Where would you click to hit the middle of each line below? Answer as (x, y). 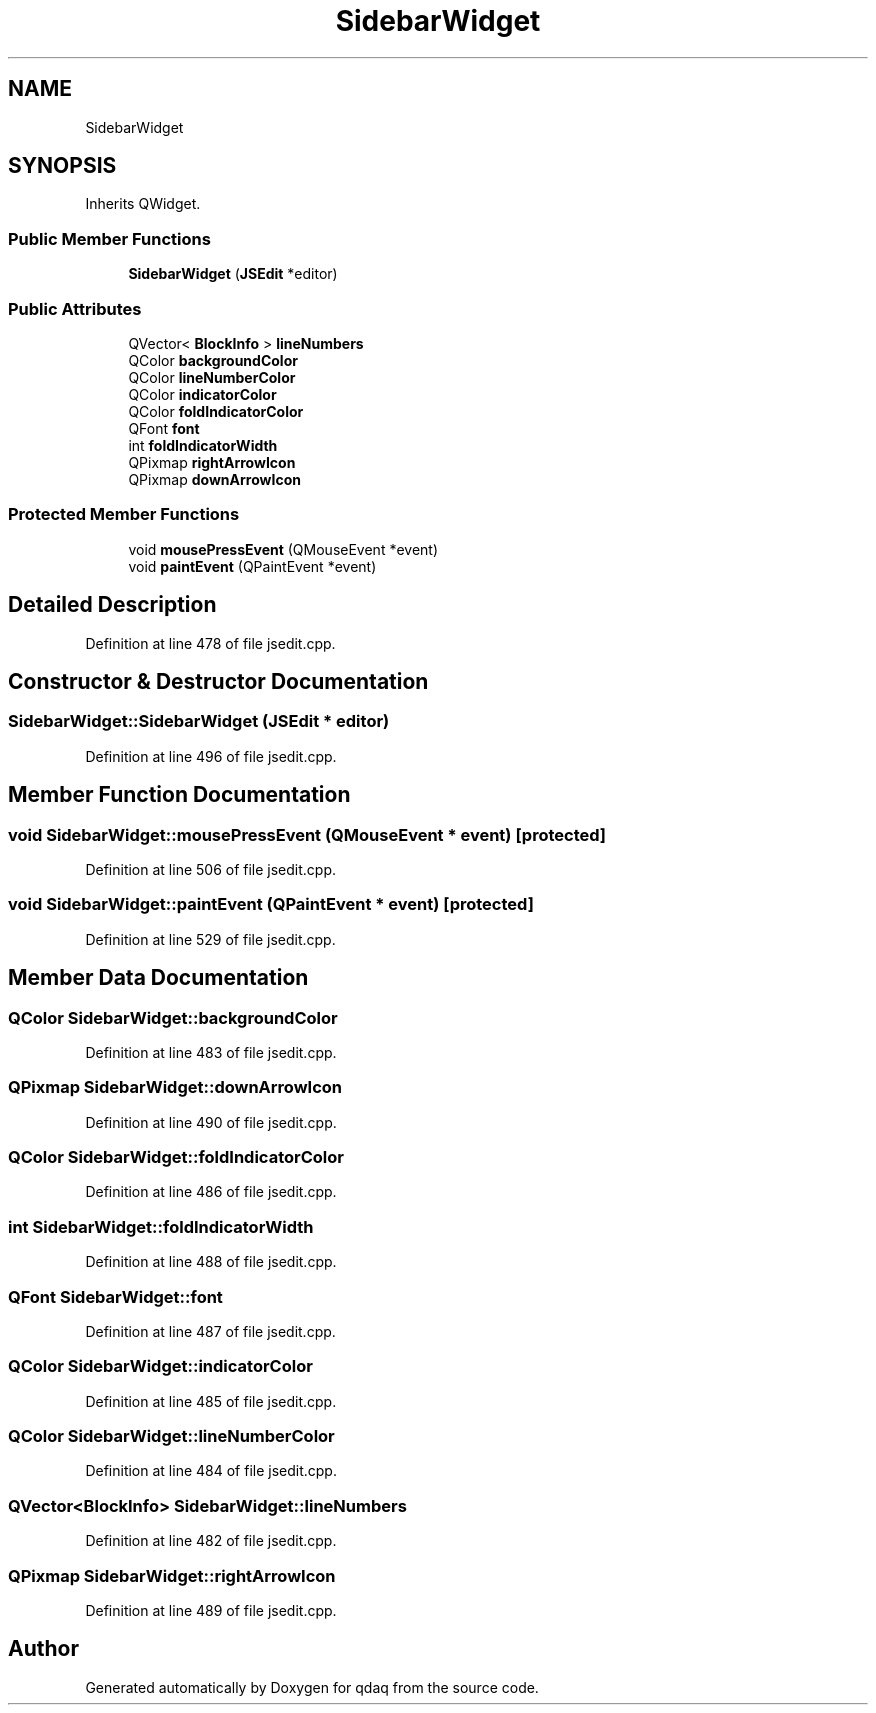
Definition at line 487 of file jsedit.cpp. (210, 1331)
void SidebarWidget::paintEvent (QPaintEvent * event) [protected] (271, 904)
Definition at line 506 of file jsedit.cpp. (211, 869)
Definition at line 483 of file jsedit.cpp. (211, 1052)
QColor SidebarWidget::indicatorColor (160, 1366)
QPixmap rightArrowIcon (212, 462)
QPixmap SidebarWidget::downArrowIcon (175, 1087)
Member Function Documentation (179, 795)
